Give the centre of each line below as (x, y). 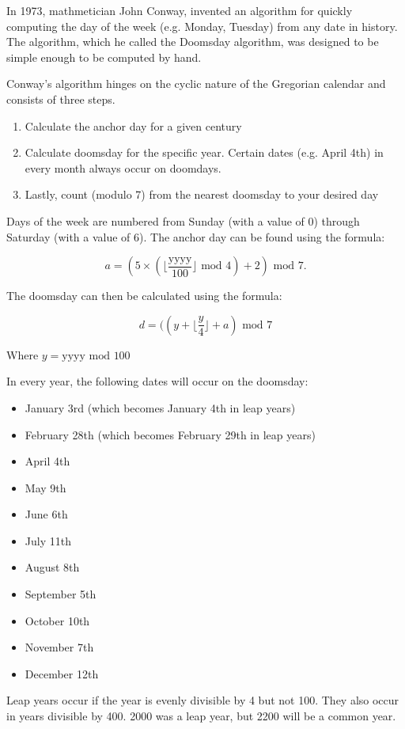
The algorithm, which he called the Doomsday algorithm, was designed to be (193, 42)
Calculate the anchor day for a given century (133, 125)
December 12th (62, 673)
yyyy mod (86, 356)
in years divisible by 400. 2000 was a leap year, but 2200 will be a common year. (201, 716)
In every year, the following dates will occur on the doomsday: (157, 381)
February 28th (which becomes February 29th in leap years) (170, 434)
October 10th (57, 620)
